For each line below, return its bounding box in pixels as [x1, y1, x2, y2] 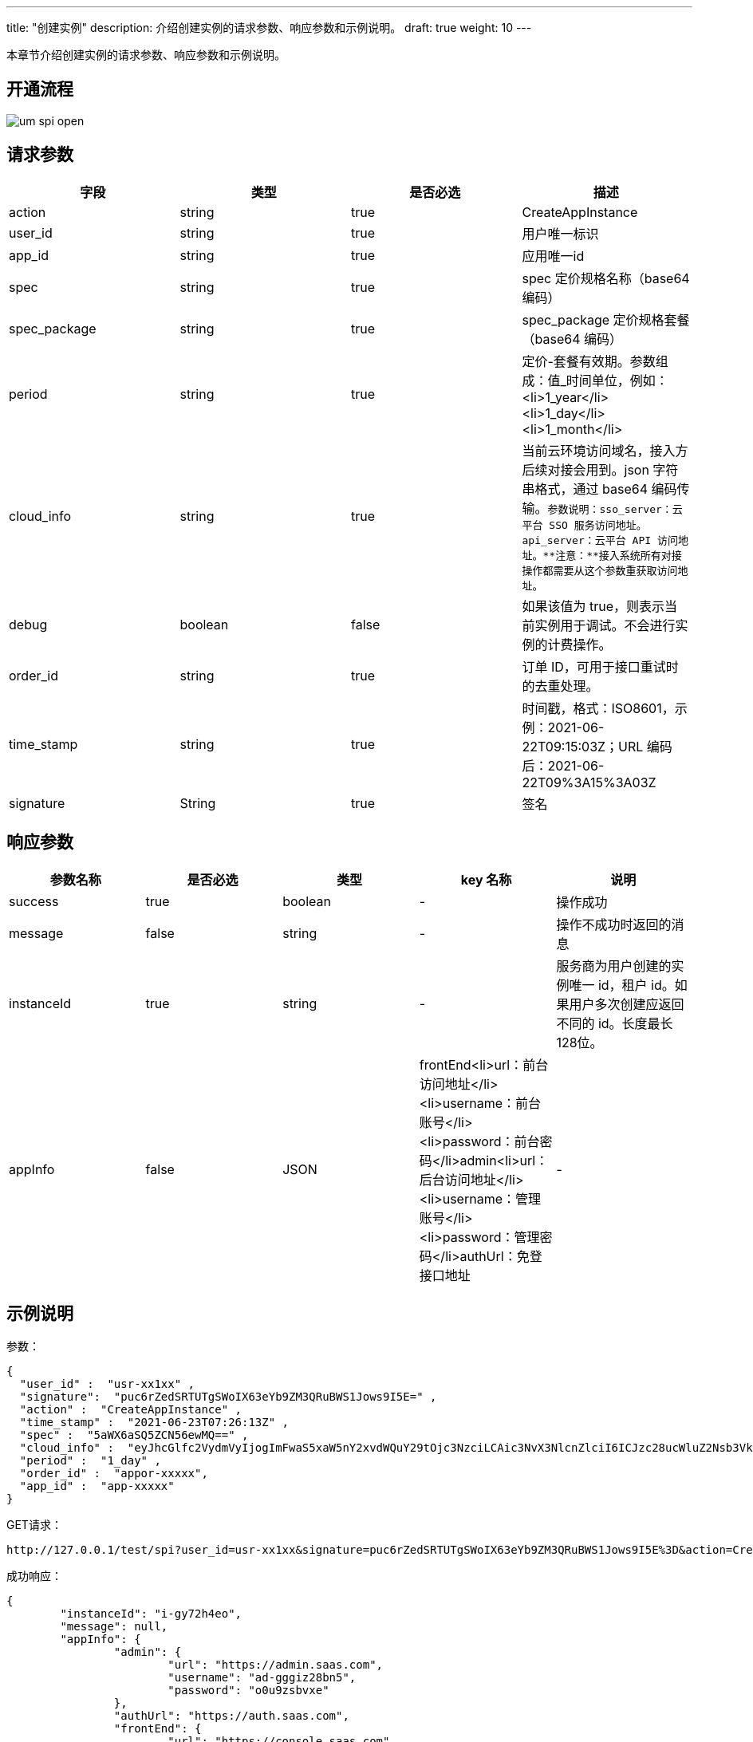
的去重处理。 [522, 677, 599, 694]
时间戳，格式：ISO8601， [522, 700, 675, 716]
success [9, 893, 59, 909]
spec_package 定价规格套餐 [522, 311, 690, 328]
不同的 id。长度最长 [556, 1015, 673, 1031]
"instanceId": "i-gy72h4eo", [60, 1607, 242, 1621]
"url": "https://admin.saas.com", [168, 1658, 384, 1672]
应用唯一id [522, 247, 585, 264]
